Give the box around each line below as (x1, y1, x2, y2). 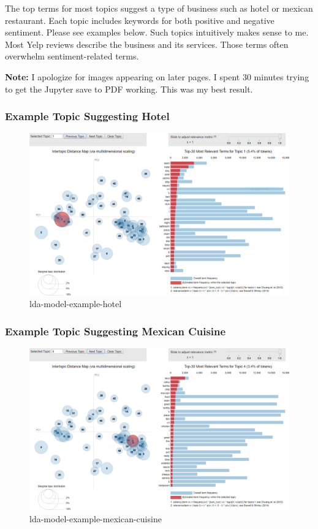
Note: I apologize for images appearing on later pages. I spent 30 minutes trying (5, 70, 309, 83)
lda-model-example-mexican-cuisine (29, 512, 162, 525)
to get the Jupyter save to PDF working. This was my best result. (5, 82, 253, 95)
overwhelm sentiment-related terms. (5, 50, 139, 63)
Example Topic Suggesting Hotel (5, 108, 170, 124)
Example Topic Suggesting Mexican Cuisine (5, 323, 226, 338)
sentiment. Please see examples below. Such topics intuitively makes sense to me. (5, 26, 309, 39)
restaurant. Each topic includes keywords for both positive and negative (5, 13, 274, 26)
